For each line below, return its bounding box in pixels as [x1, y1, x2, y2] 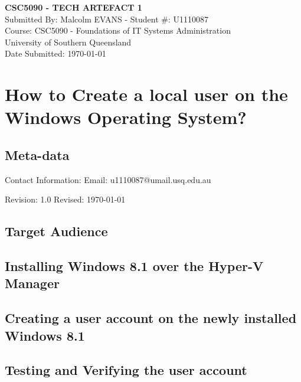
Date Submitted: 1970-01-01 [5, 47, 106, 60]
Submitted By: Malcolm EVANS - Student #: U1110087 [5, 12, 208, 25]
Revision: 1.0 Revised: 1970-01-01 [5, 193, 126, 205]
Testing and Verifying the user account [5, 361, 247, 379]
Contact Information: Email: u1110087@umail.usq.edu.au [5, 173, 211, 185]
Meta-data [5, 145, 70, 164]
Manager [5, 274, 60, 292]
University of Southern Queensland [5, 35, 132, 48]
